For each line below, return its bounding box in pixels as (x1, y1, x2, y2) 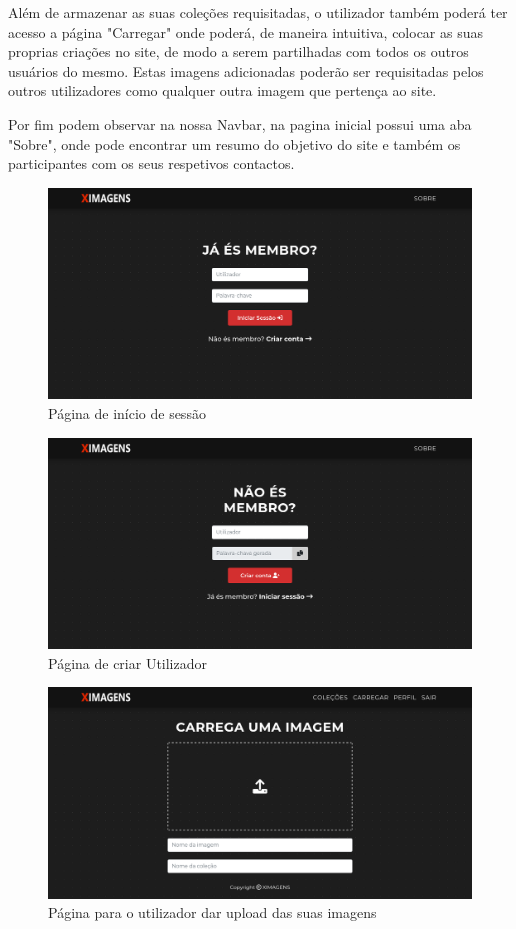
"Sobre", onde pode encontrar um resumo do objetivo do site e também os (8, 133, 461, 154)
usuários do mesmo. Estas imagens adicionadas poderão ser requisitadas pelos (8, 60, 484, 81)
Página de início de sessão (48, 402, 206, 423)
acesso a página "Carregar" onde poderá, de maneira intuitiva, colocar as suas (8, 21, 484, 42)
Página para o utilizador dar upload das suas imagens (48, 902, 377, 923)
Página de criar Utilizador (48, 652, 207, 673)
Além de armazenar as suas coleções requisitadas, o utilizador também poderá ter (8, 2, 508, 22)
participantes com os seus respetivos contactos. (8, 153, 295, 174)
